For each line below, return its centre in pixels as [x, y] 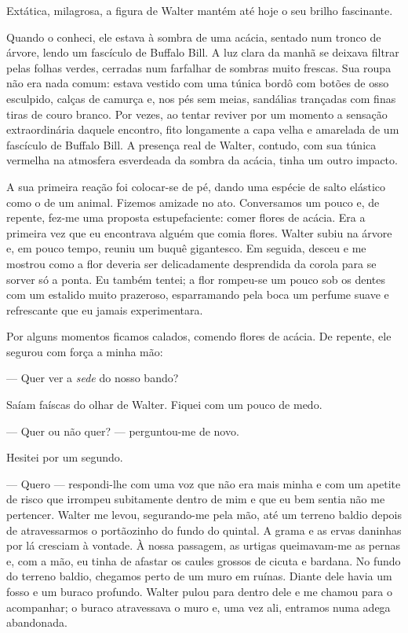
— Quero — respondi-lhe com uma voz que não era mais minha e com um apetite [204, 483]
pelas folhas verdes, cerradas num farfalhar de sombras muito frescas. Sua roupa [199, 67]
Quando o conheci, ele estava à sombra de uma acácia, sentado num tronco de [194, 37]
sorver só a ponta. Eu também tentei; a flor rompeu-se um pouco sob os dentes [196, 279]
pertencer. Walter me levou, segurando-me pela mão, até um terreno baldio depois [204, 515]
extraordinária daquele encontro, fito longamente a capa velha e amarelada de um [203, 129]
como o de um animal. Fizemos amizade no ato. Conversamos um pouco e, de [193, 202]
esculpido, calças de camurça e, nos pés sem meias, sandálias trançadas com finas [201, 98]
